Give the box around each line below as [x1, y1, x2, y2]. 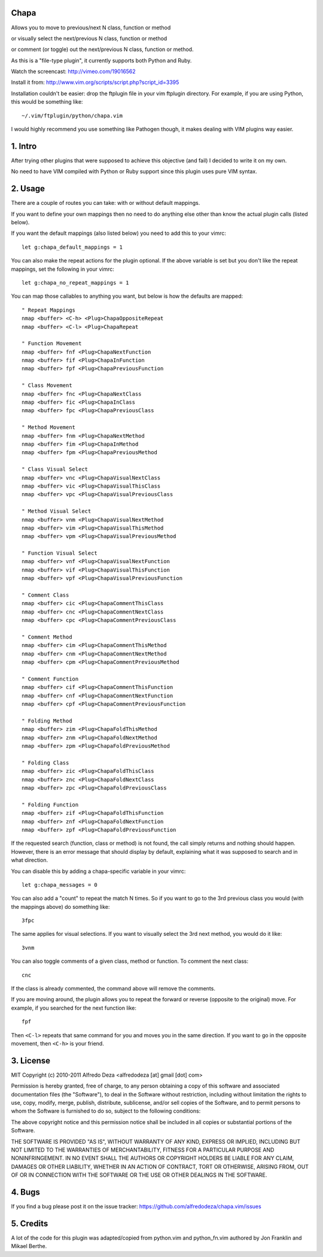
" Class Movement [22, 382, 72, 389]
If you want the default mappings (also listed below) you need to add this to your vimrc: [11, 229, 227, 237]
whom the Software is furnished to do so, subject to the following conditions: [11, 1107, 201, 1114]
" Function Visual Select [22, 550, 98, 557]
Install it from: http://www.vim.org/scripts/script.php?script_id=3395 [11, 78, 179, 86]
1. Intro [11, 141, 37, 151]
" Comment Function [22, 675, 79, 682]
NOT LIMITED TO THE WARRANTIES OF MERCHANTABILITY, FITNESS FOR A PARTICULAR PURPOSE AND [11, 1146, 275, 1153]
